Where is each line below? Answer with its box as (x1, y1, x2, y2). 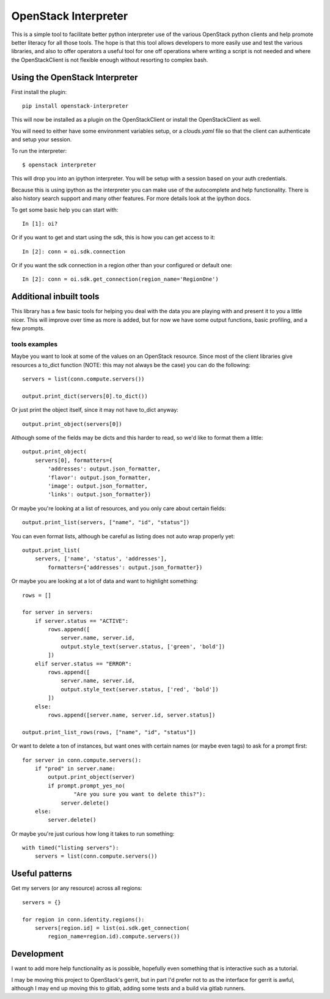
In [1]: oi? (22, 220, 58, 227)
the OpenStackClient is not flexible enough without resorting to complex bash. (11, 56, 208, 64)
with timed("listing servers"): (22, 844, 119, 852)
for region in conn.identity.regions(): (22, 916, 145, 923)
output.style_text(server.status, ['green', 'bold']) (61, 643, 226, 650)
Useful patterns (11, 869, 73, 879)
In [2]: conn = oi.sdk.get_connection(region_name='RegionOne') (22, 276, 219, 283)
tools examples (11, 340, 58, 348)
